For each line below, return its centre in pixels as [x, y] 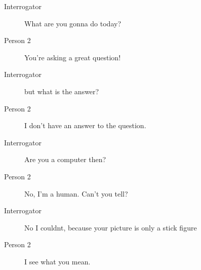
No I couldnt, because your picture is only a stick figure [111, 227]
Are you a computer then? [65, 159]
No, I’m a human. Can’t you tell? [76, 193]
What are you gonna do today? [73, 23]
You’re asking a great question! [73, 57]
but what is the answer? [62, 91]
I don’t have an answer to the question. [85, 125]
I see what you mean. [57, 261]
